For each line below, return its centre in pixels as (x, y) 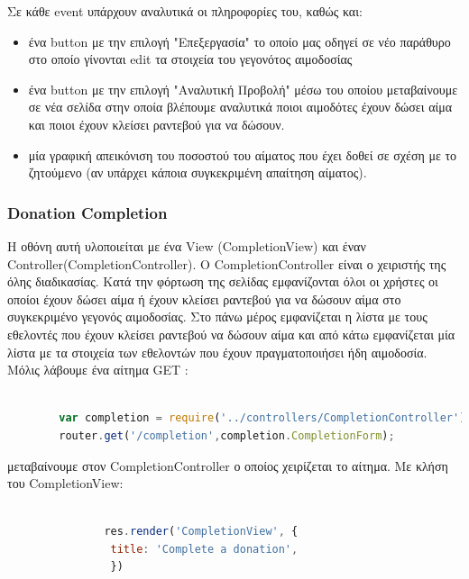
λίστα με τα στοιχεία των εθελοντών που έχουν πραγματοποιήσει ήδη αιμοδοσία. (217, 352)
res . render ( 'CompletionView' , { (201, 532)
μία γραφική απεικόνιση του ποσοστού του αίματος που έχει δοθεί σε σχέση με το (243, 154)
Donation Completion (87, 212)
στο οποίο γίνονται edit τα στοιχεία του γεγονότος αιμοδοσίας (190, 59)
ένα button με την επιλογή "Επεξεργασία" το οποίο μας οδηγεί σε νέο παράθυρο (239, 41)
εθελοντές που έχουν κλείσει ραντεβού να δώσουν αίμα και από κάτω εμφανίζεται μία (231, 334)
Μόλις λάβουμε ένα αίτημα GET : (98, 370)
